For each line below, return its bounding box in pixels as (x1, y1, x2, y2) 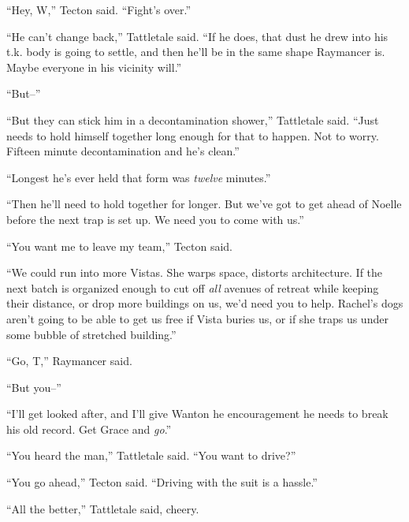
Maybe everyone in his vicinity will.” (6, 58, 182, 75)
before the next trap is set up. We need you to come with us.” (6, 211, 304, 227)
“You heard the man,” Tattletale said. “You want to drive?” (6, 447, 296, 464)
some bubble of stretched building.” (6, 326, 177, 342)
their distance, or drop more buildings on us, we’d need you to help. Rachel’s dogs (6, 295, 403, 311)
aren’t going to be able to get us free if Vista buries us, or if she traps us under (6, 310, 389, 326)
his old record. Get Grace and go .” (6, 420, 172, 437)
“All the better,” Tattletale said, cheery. (6, 500, 199, 516)
